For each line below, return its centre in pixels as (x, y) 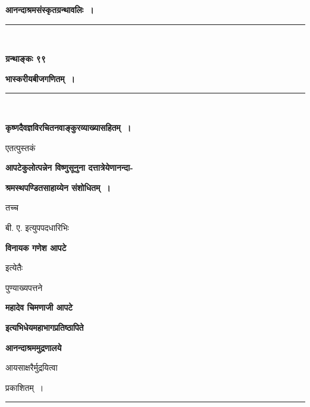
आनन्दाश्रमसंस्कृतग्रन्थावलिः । (50, 10)
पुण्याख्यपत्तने (24, 287)
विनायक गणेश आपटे (36, 247)
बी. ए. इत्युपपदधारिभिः (37, 227)
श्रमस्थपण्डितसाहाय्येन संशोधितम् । (58, 187)
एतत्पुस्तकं (21, 147)
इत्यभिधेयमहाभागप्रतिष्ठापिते (45, 327)
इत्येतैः (14, 267)
